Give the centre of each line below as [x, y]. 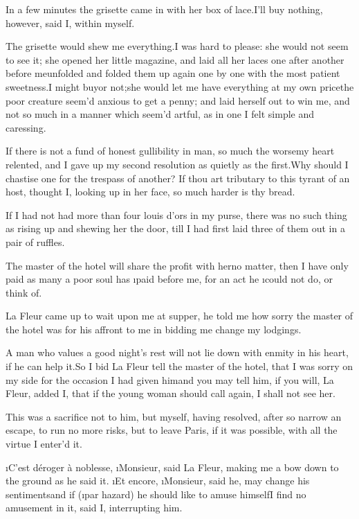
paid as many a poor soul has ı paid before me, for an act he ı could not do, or [169, 279]
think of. [24, 292]
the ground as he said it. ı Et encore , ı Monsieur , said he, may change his [158, 481]
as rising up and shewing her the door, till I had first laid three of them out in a [175, 228]
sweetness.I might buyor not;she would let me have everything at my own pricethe [180, 86]
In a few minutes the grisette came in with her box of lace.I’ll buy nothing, [164, 9]
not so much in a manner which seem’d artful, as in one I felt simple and [160, 114]
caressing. [26, 127]
